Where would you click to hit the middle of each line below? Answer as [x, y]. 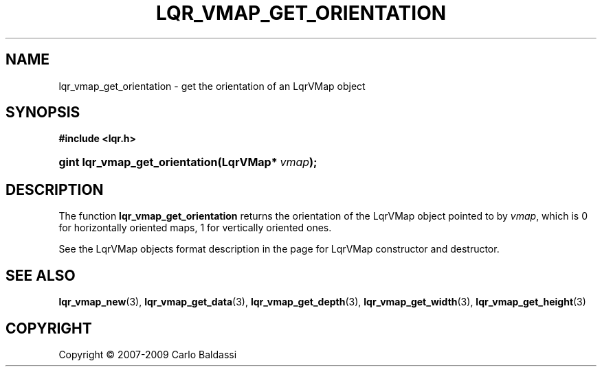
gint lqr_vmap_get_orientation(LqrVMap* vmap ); [188, 162]
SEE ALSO [41, 275]
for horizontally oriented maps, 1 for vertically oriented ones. [195, 228]
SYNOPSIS [43, 113]
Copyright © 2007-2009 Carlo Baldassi [148, 354]
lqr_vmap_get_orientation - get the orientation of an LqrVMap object [212, 86]
